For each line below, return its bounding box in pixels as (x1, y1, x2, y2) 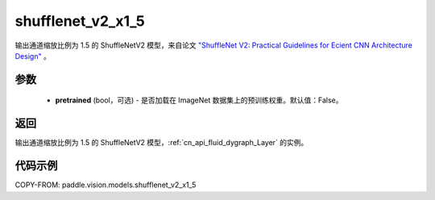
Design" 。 (14, 51, 52, 60)
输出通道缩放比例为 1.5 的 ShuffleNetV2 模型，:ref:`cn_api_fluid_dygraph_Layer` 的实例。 (14, 138, 309, 148)
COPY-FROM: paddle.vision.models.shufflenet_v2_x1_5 (14, 180, 197, 190)
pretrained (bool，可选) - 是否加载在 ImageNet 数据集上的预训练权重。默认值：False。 (55, 95, 343, 105)
